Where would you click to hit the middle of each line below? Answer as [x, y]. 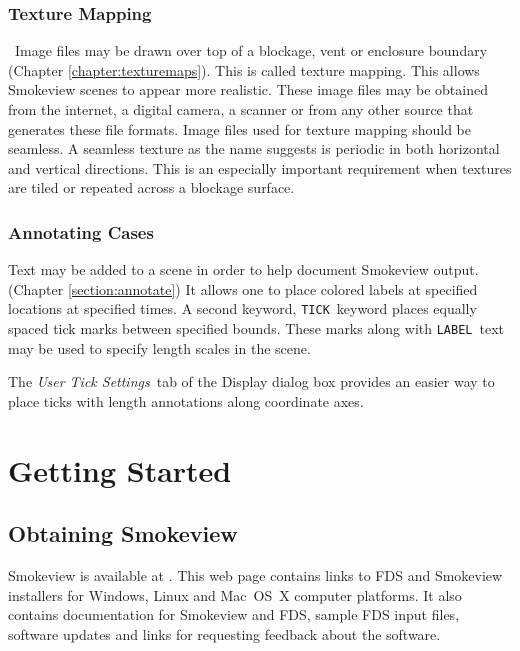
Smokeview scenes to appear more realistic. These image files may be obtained [248, 89]
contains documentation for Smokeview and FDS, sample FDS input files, [234, 614]
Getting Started [120, 469]
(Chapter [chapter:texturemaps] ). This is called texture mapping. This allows [244, 69]
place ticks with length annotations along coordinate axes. [186, 400]
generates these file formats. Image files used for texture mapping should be [239, 128]
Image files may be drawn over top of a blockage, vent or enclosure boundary [251, 50]
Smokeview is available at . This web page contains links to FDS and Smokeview [255, 575]
